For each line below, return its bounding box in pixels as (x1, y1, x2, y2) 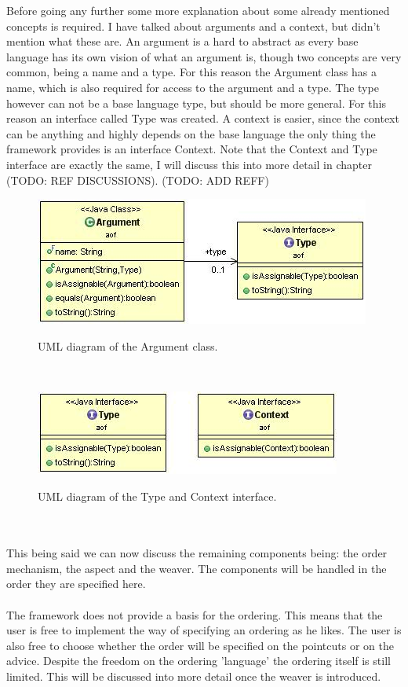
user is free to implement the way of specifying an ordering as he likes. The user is (6, 622, 402, 638)
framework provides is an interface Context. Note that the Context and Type (6, 141, 377, 157)
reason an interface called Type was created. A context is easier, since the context (6, 110, 399, 127)
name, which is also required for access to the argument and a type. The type (6, 79, 379, 95)
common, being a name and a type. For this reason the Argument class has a (6, 64, 377, 80)
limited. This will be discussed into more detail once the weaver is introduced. (6, 668, 381, 685)
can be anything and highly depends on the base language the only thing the (6, 125, 376, 141)
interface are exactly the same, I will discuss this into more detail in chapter (6, 156, 372, 172)
